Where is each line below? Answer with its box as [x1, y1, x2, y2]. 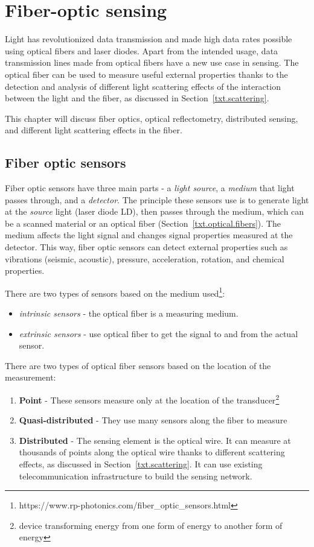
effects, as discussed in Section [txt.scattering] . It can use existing [19, 458, 263, 470]
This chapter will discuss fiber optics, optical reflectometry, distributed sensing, [5, 112, 298, 124]
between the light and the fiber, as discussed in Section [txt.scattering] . [5, 92, 269, 104]
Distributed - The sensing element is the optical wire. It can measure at [19, 434, 291, 446]
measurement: [5, 371, 56, 384]
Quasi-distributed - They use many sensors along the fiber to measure [19, 414, 287, 426]
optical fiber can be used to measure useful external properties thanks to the [5, 68, 288, 80]
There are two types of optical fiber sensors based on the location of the [5, 359, 271, 372]
